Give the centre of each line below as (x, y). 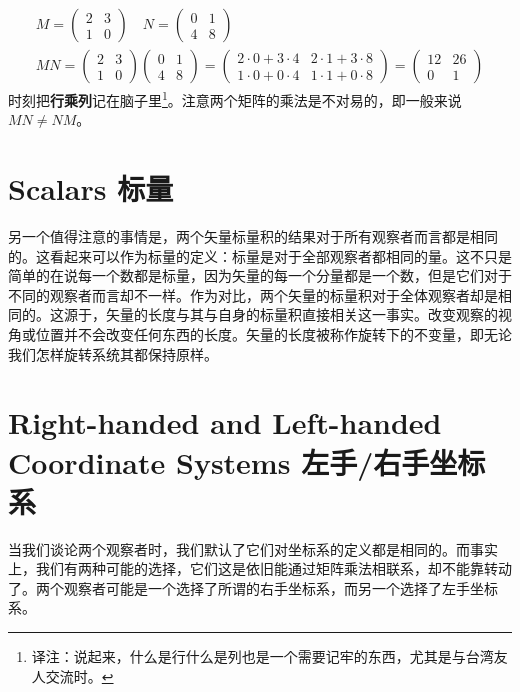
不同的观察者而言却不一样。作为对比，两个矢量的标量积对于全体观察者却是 (253, 294)
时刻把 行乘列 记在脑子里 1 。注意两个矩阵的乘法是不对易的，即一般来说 (235, 98)
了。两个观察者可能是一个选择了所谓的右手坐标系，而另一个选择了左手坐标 (253, 587)
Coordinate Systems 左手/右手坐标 (247, 461)
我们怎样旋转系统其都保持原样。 (113, 353)
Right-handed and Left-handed (225, 422)
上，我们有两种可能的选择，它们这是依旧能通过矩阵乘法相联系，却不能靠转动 (260, 568)
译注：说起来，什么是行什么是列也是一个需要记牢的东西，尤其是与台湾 (262, 656)
